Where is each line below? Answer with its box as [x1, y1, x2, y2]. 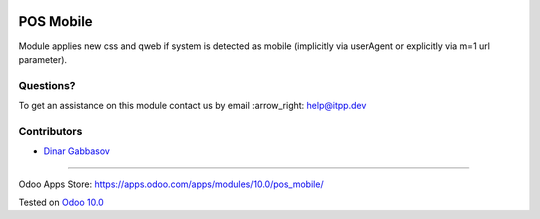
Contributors [18, 124, 83, 138]
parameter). [18, 53, 68, 65]
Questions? [18, 78, 76, 92]
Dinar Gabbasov [43, 145, 110, 157]
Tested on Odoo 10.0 [18, 196, 104, 208]
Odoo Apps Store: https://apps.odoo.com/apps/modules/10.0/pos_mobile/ [18, 178, 324, 190]
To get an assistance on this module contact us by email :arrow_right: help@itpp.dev [18, 100, 367, 112]
